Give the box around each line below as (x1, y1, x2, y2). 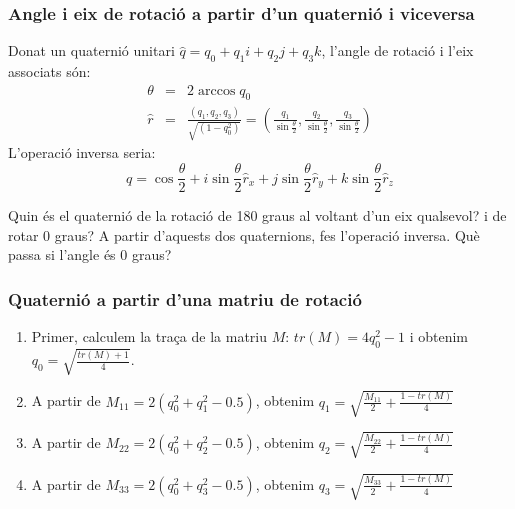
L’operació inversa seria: (8, 142, 156, 163)
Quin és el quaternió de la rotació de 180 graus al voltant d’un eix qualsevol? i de (8, 205, 507, 226)
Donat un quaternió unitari (8, 40, 175, 61)
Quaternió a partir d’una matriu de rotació (8, 286, 362, 311)
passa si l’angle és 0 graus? (8, 244, 172, 265)
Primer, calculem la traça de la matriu (31, 326, 268, 347)
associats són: (8, 61, 91, 82)
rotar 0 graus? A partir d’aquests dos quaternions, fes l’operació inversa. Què (8, 224, 480, 245)
